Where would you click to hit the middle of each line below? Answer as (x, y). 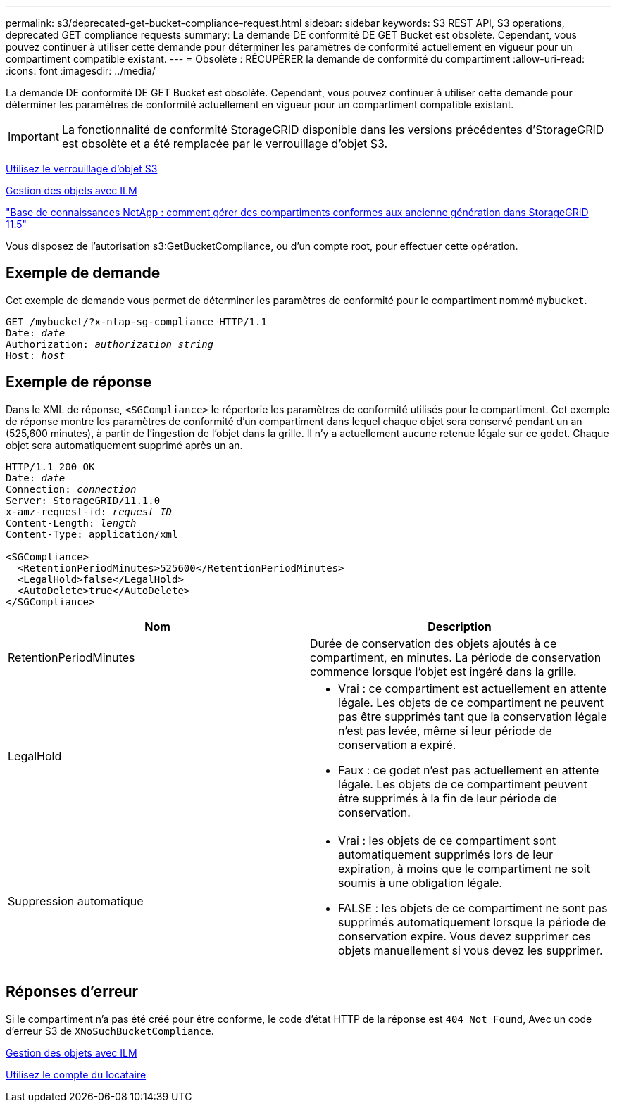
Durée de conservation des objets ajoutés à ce (434, 643)
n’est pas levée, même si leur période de (445, 730)
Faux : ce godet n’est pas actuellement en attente (469, 770)
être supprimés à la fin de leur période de (448, 798)
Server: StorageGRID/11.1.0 (83, 500)
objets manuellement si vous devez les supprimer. (470, 950)
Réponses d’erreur (72, 992)
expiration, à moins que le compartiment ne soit (464, 868)
